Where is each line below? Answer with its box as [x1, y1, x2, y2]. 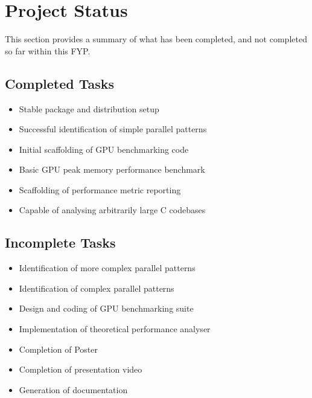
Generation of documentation [19, 383, 128, 396]
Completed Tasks [5, 74, 115, 92]
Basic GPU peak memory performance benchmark [19, 163, 205, 176]
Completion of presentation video [19, 363, 142, 376]
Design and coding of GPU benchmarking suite [19, 302, 194, 315]
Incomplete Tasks [5, 233, 116, 252]
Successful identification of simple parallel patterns [19, 123, 207, 135]
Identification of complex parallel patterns [19, 281, 174, 294]
